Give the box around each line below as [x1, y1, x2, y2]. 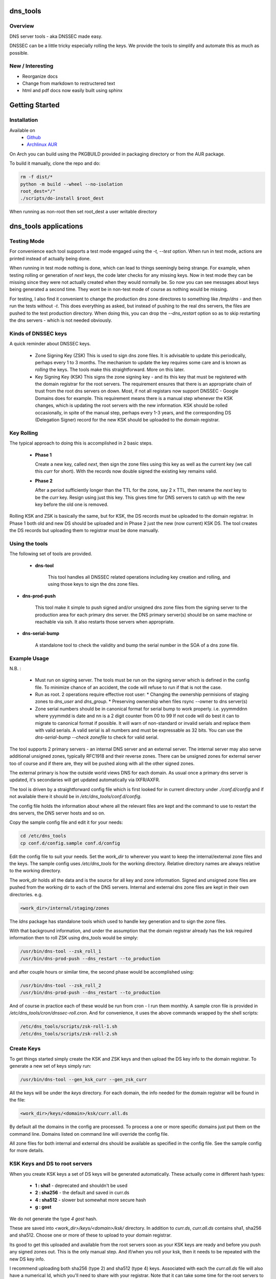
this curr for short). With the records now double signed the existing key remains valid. [35, 468, 217, 474]
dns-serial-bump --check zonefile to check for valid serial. [35, 734, 158, 740]
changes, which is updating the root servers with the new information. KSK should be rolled [35, 402, 228, 409]
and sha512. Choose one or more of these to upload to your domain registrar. [9, 1232, 172, 1238]
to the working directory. [9, 868, 61, 874]
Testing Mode [9, 238, 44, 245]
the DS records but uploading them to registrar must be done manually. [9, 527, 159, 534]
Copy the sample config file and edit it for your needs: [9, 819, 123, 826]
